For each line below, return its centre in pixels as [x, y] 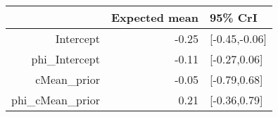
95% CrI [233, 17]
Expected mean [154, 17]
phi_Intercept [65, 59]
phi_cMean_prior [56, 100]
